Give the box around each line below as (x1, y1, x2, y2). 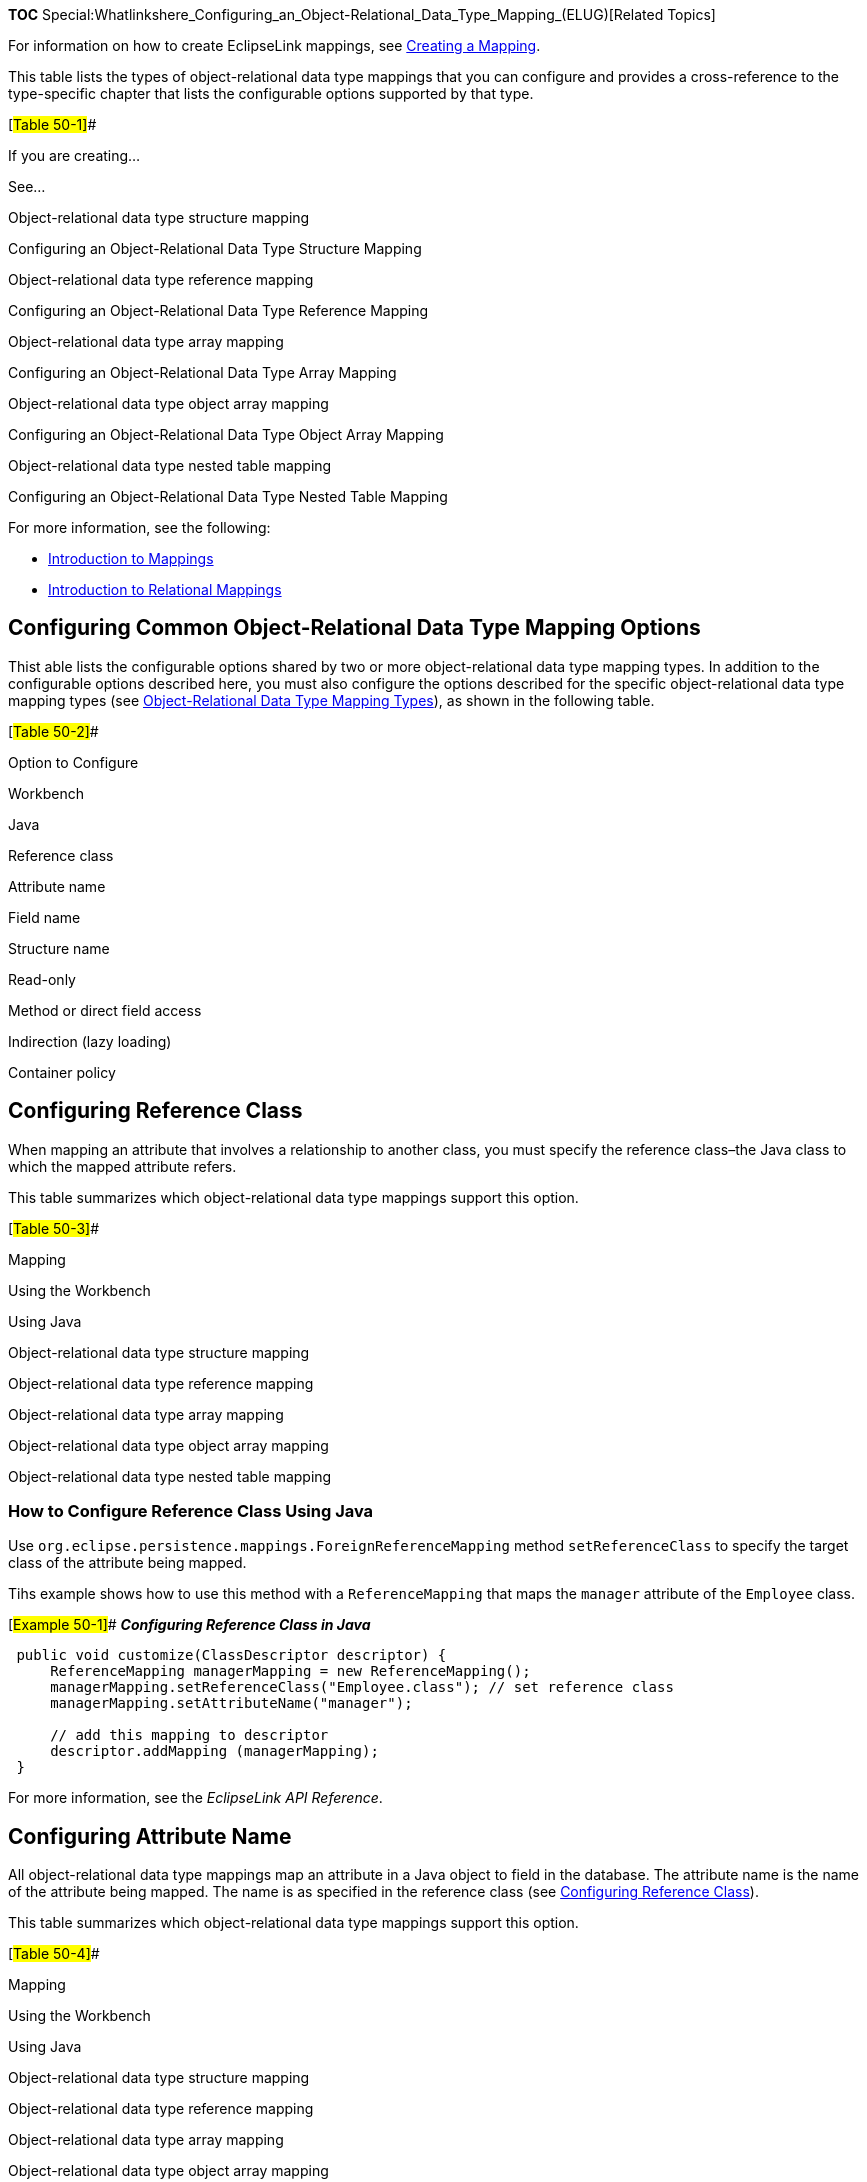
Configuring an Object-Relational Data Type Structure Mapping (8, 240, 422, 257)
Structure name (8, 939, 110, 957)
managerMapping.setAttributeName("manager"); (50, 1695, 413, 1712)
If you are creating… (8, 147, 141, 164)
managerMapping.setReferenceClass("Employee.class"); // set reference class (50, 1679, 674, 1696)
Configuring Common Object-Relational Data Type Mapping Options (8, 615, 701, 641)
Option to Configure (8, 753, 139, 771)
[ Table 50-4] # (8, 1945, 100, 1963)
